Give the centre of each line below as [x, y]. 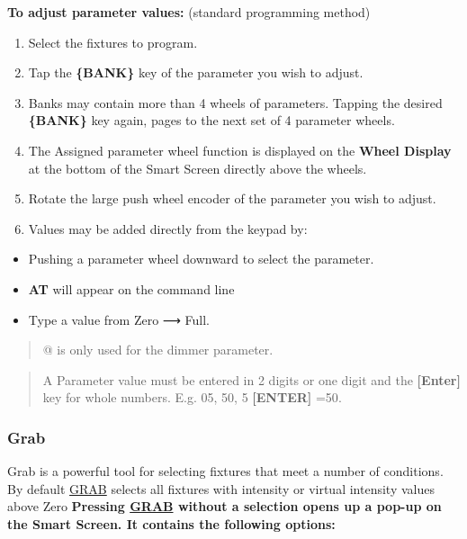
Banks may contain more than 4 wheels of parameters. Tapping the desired [235, 102]
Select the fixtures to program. [113, 42]
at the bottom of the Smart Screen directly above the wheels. [198, 168]
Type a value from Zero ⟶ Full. [119, 319]
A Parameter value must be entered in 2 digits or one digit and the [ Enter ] [251, 379]
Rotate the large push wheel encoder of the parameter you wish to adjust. [232, 198]
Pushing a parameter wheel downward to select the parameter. [201, 259]
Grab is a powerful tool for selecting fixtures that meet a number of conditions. [225, 471]
